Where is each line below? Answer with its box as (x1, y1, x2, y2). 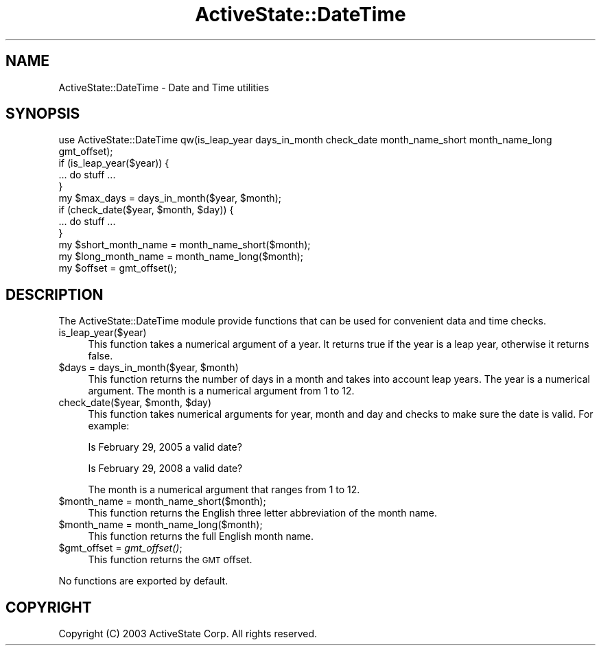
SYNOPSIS (5, 105, 80, 123)
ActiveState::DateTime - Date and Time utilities (58, 81, 270, 93)
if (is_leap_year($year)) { (58, 157, 169, 169)
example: (88, 420, 130, 432)
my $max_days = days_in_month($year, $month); (58, 192, 281, 204)
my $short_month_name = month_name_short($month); (58, 239, 311, 251)
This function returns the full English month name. (88, 530, 314, 543)
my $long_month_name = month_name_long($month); (58, 250, 303, 263)
